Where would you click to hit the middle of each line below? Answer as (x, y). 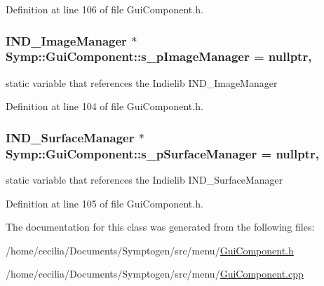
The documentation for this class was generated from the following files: (160, 227)
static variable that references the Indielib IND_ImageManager (142, 82)
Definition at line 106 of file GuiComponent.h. (104, 9)
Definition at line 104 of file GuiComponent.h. (104, 106)
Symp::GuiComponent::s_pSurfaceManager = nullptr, (162, 153)
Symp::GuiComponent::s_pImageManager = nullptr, (159, 56)
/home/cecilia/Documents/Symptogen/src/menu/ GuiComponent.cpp (155, 274)
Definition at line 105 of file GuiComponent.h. (104, 203)
